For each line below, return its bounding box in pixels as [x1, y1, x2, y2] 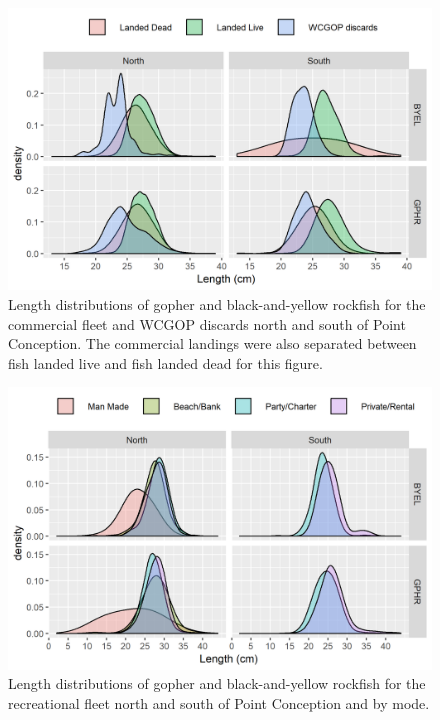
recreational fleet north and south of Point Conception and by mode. [8, 692, 430, 713]
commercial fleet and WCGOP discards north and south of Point [8, 313, 406, 334]
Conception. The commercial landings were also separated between [8, 333, 417, 354]
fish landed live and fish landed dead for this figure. [8, 352, 323, 373]
